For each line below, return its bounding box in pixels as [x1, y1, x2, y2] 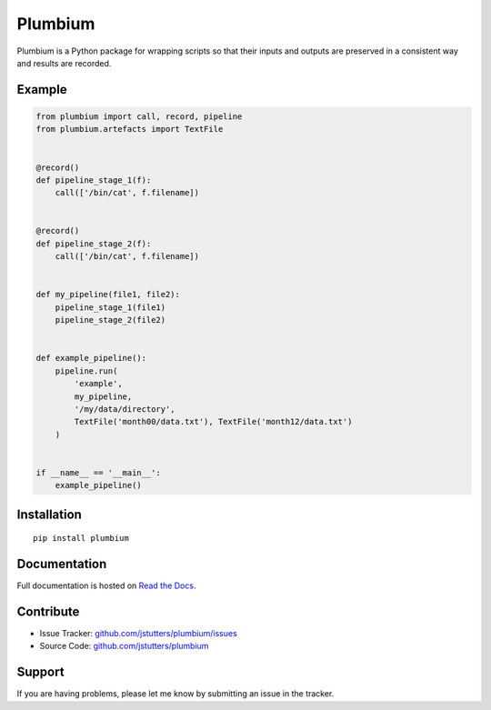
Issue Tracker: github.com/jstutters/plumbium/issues [39, 628, 238, 639]
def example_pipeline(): [35, 353, 147, 364]
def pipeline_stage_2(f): [35, 238, 152, 249]
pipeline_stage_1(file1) [55, 302, 166, 313]
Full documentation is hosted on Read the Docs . [16, 580, 196, 591]
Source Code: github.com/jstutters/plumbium [39, 641, 209, 652]
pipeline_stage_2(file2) [55, 315, 166, 325]
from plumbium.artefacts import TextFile [35, 124, 224, 135]
